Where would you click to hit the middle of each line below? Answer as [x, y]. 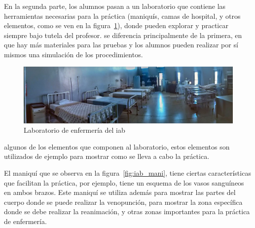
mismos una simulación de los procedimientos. [73, 54]
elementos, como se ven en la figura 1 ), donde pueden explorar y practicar [116, 25]
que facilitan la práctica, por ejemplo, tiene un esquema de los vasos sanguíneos [124, 182]
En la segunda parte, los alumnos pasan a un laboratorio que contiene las [115, 6]
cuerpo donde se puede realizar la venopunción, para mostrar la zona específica [123, 202]
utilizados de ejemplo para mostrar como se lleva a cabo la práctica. [107, 156]
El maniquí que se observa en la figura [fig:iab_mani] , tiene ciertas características [127, 173]
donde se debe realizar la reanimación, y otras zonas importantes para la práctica [127, 211]
